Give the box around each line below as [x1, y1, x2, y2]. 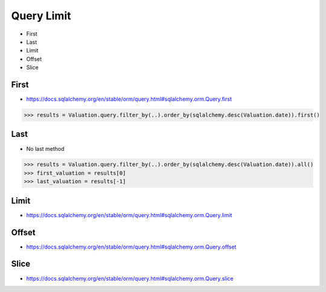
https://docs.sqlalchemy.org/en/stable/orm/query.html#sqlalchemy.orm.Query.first [26, 95, 232, 103]
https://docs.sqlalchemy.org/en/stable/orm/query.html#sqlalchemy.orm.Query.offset [26, 243, 237, 250]
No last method [26, 145, 65, 152]
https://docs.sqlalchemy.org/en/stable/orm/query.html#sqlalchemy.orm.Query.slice [26, 275, 234, 282]
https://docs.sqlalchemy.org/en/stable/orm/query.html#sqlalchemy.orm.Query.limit [26, 211, 232, 218]
